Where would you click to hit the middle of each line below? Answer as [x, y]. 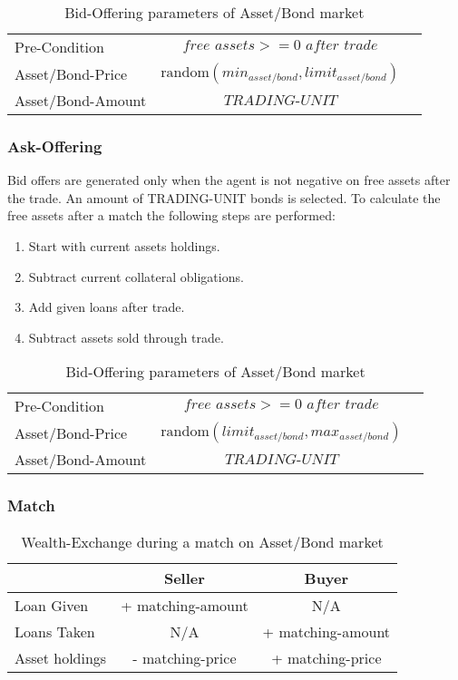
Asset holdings [61, 657]
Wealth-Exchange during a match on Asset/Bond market [202, 541]
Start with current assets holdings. [124, 246]
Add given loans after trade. [107, 307]
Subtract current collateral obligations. [136, 276]
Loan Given [52, 605]
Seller [184, 578]
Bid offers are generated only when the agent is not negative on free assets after [229, 180]
